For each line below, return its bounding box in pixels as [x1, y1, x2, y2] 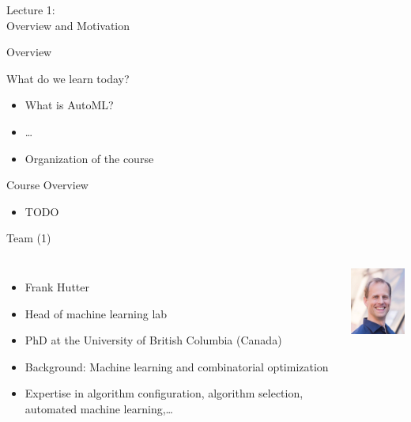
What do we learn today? [6, 70, 130, 86]
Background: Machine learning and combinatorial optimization [25, 358, 329, 374]
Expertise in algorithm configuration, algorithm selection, [25, 385, 304, 401]
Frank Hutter [25, 278, 89, 295]
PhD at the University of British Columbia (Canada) [25, 332, 282, 348]
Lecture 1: [6, 2, 55, 17]
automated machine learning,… [25, 400, 173, 416]
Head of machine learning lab [25, 305, 168, 321]
